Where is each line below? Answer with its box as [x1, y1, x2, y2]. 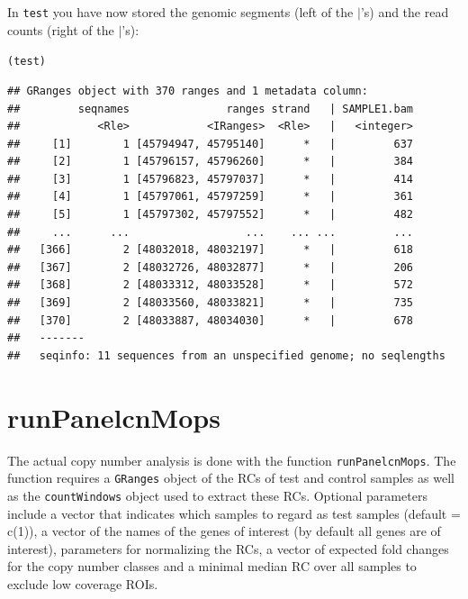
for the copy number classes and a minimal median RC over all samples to [7, 557, 417, 576]
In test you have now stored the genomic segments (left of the [7, 3, 354, 21]
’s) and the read [360, 3, 449, 21]
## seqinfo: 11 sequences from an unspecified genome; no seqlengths [7, 349, 445, 362]
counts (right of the [7, 20, 114, 39]
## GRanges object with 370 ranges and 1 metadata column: [7, 84, 368, 97]
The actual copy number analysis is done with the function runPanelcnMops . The [7, 450, 456, 469]
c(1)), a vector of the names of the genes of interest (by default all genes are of [7, 522, 441, 540]
